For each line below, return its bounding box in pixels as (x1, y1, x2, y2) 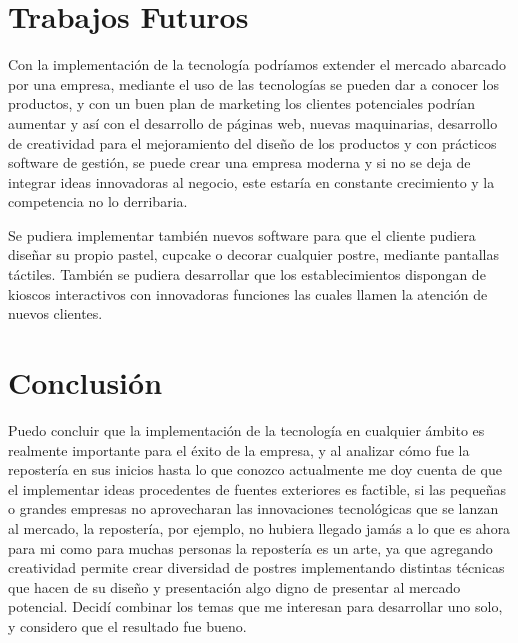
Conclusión (8, 362, 163, 403)
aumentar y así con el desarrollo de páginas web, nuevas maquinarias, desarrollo (8, 112, 498, 133)
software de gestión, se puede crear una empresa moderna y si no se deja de (8, 152, 471, 173)
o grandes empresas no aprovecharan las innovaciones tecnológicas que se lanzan (8, 498, 499, 519)
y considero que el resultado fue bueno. (8, 615, 247, 636)
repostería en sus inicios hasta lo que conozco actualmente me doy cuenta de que (8, 459, 502, 480)
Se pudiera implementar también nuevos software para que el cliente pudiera (8, 224, 476, 245)
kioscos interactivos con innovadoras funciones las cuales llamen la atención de (8, 283, 488, 304)
